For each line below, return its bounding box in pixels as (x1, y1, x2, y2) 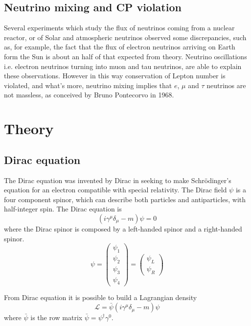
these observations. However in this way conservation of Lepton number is (4, 70, 226, 81)
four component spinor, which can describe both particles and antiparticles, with (4, 194, 246, 204)
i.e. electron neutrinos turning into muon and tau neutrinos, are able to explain (4, 61, 242, 71)
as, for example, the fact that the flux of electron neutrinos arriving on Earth (4, 42, 235, 52)
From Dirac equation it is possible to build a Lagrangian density (4, 292, 197, 303)
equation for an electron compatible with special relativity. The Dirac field (4, 185, 227, 195)
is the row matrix (30, 312, 83, 323)
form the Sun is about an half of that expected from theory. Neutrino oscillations (4, 51, 247, 61)
